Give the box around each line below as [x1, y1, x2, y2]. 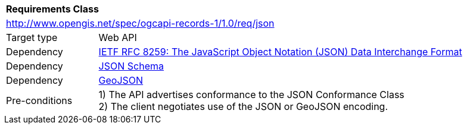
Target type [6, 32, 58, 43]
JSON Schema [98, 60, 164, 72]
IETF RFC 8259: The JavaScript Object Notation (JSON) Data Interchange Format [98, 46, 462, 58]
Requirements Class [6, 3, 99, 15]
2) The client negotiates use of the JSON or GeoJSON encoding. [98, 100, 388, 112]
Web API [98, 32, 137, 43]
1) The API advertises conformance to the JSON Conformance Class [98, 89, 404, 100]
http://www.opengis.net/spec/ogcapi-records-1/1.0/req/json [6, 17, 275, 29]
